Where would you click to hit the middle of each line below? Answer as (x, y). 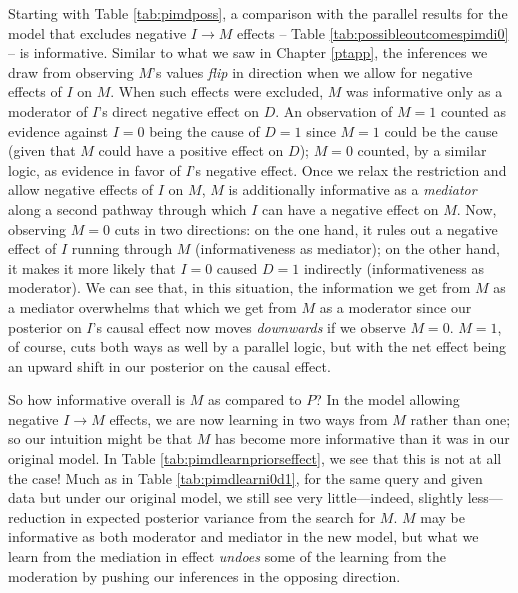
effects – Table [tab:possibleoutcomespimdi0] (373, 32)
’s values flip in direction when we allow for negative (312, 71)
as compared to (255, 399)
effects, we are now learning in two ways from (248, 418)
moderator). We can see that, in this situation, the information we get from (239, 287)
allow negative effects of (81, 189)
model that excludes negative (97, 32)
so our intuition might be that (100, 438)
